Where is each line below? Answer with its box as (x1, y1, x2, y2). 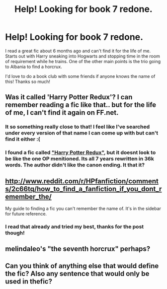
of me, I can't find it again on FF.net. (5, 108, 119, 117)
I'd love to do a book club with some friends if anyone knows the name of (5, 73, 156, 79)
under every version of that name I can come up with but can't (5, 130, 158, 137)
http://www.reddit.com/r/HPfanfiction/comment (5, 177, 159, 185)
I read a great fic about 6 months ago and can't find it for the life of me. (5, 48, 151, 54)
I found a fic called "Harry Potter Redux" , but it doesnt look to (5, 149, 156, 156)
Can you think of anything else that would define (5, 262, 159, 270)
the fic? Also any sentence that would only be (5, 269, 150, 278)
